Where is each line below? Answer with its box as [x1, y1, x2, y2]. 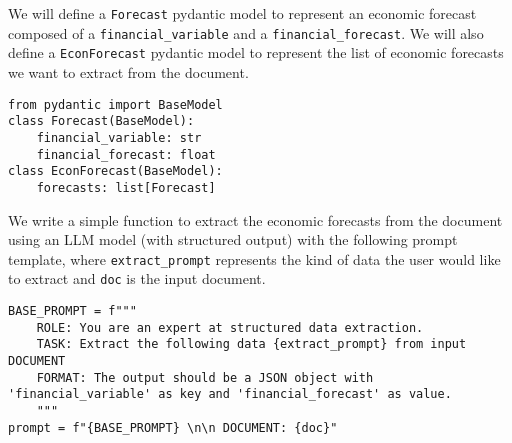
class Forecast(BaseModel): [8, 114, 195, 129]
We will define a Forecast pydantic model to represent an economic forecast [8, 3, 477, 23]
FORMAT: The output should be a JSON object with [36, 370, 374, 385]
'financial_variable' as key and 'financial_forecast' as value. [8, 387, 452, 402]
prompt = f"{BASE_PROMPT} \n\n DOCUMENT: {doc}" [8, 420, 338, 435]
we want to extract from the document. [8, 61, 249, 82]
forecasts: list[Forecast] [36, 180, 216, 195]
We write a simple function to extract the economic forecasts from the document [8, 209, 503, 230]
